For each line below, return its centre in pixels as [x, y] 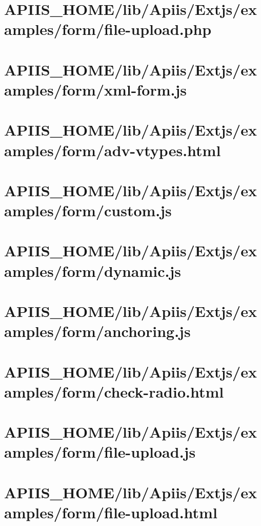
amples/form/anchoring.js [97, 331]
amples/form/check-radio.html [114, 391]
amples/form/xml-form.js [95, 89]
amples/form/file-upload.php [108, 29]
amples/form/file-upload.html [111, 512]
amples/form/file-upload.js [100, 452]
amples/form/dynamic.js [93, 270]
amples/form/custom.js [88, 210]
